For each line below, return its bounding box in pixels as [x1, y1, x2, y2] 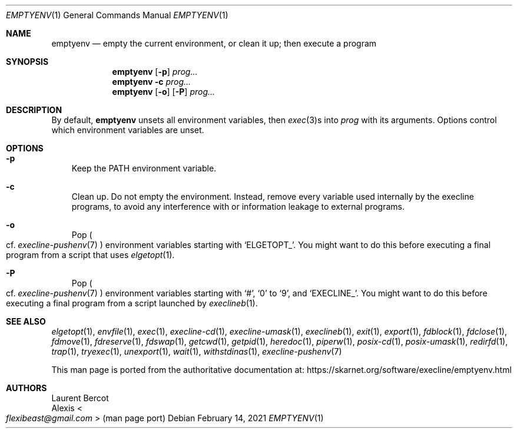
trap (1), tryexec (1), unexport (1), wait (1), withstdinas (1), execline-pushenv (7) [51, 346, 342, 356]
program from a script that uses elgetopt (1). [6, 250, 175, 260]
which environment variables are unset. [51, 125, 204, 135]
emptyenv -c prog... [112, 77, 191, 87]
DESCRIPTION [6, 105, 62, 115]
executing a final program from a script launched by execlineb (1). [6, 298, 258, 308]
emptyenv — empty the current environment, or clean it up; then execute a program [51, 38, 377, 48]
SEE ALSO [6, 316, 46, 326]
